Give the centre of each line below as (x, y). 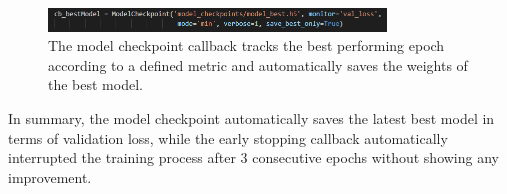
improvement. (50, 176)
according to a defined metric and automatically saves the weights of (258, 64)
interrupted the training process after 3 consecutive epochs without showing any (253, 157)
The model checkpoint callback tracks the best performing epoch (246, 45)
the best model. (95, 84)
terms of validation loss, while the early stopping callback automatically (228, 137)
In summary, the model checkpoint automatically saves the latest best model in (251, 117)
